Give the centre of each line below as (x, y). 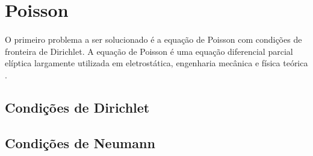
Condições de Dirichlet (77, 107)
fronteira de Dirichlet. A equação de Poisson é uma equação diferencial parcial (149, 51)
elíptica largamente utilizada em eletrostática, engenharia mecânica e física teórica (156, 63)
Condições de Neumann (80, 142)
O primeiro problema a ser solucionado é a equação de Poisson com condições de (153, 39)
